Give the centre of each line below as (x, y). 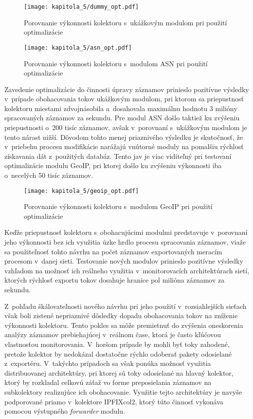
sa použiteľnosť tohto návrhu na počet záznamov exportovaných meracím (113, 251)
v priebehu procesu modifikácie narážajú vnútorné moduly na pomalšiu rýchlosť (124, 146)
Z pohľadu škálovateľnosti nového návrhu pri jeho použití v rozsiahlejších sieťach (126, 306)
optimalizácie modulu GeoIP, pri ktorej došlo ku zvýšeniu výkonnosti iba (113, 165)
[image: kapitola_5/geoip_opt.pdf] (81, 191)
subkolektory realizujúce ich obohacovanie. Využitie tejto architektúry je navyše (123, 391)
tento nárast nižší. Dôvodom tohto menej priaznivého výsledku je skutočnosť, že (124, 137)
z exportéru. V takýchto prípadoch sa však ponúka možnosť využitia (108, 363)
